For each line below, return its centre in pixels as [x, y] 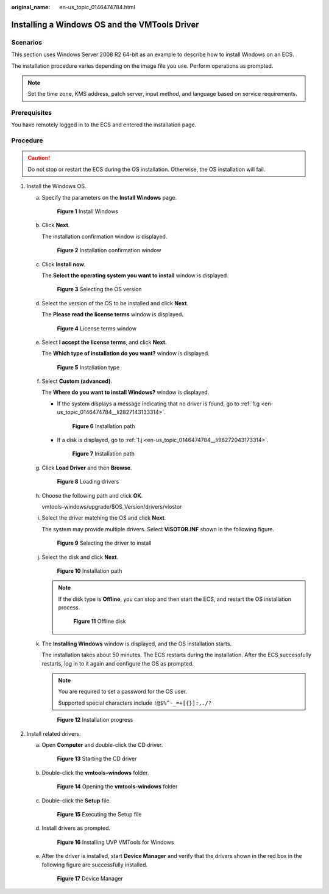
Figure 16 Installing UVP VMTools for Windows [115, 842]
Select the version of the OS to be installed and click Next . [115, 303]
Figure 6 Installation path [104, 426]
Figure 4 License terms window [97, 328]
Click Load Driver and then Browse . [87, 468]
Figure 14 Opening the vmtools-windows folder [117, 787]
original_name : [31, 7]
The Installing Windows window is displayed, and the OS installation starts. [136, 644]
